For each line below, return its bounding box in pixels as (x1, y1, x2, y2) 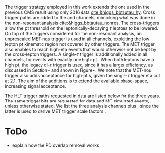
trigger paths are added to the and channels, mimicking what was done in (5, 15, 155, 20)
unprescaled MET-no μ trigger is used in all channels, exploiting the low (5, 36, 150, 42)
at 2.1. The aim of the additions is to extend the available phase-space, (5, 78, 149, 84)
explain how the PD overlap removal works (12, 142, 100, 148)
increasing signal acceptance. (5, 83, 66, 89)
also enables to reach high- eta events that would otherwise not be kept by (5, 47, 157, 52)
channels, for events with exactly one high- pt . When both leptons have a (5, 57, 154, 62)
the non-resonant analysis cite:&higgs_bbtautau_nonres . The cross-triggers (5, 20, 159, 26)
